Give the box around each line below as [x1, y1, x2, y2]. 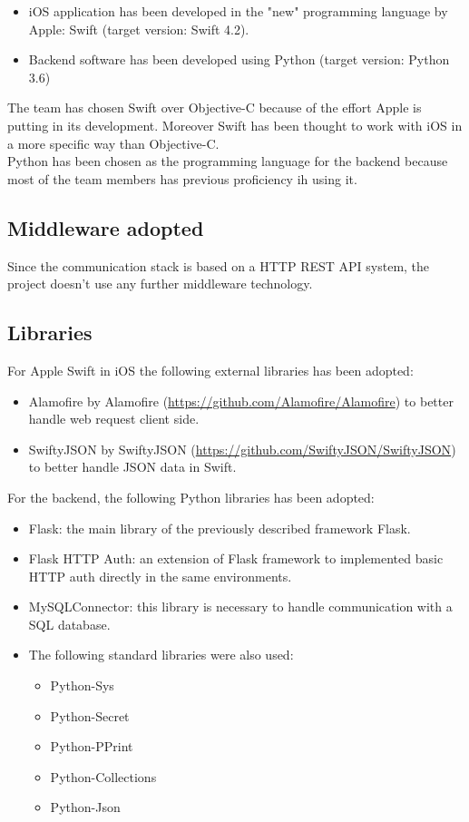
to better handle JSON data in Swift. [28, 457, 237, 476]
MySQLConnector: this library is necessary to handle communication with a [28, 597, 453, 616]
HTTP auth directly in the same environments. [28, 566, 292, 585]
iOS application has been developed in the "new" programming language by [28, 2, 448, 20]
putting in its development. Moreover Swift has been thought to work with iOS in [7, 115, 463, 134]
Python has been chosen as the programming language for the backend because [7, 152, 448, 171]
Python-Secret [50, 706, 130, 725]
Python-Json [50, 798, 121, 817]
